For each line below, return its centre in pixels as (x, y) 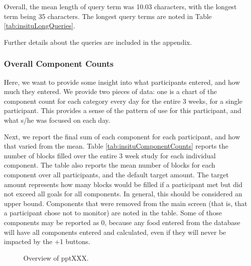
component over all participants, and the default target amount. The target (117, 174)
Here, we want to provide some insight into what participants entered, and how (122, 82)
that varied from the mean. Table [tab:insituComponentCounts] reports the (116, 146)
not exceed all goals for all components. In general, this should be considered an (123, 194)
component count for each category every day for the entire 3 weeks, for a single (123, 101)
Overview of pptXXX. (56, 257)
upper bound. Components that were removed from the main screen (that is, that (126, 203)
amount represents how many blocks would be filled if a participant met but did (123, 184)
